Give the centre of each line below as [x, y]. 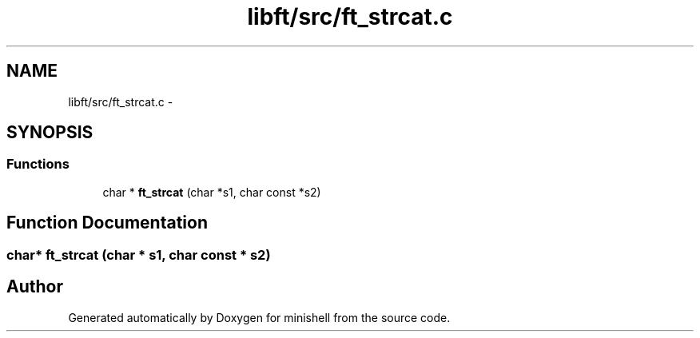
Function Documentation [107, 223]
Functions [38, 164]
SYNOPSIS [50, 133]
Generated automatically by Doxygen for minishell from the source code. [259, 317]
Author [35, 287]
